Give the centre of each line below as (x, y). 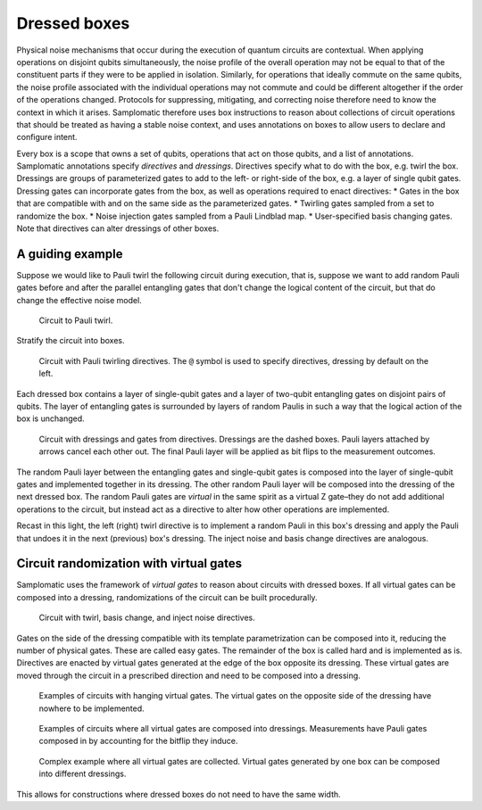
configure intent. (47, 137)
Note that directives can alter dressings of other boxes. (118, 228)
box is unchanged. (50, 418)
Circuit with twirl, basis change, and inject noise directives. (147, 618)
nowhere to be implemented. (91, 708)
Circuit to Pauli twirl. (76, 320)
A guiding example (70, 254)
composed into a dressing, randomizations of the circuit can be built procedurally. (167, 597)
